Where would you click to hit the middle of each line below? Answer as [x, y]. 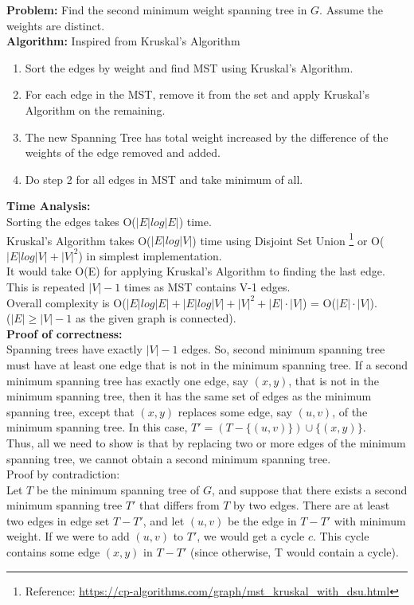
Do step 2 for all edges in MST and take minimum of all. [164, 179]
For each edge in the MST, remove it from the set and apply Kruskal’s [197, 94]
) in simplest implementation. [150, 255]
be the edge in [262, 520]
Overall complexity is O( [66, 302]
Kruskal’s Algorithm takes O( [79, 240]
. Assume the [351, 10]
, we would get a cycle [251, 536]
